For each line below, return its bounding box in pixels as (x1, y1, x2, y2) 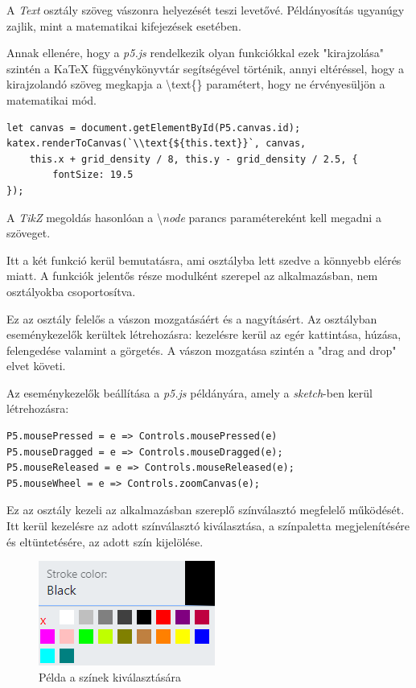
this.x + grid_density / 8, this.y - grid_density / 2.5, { (29, 153, 358, 165)
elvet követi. (6, 357, 66, 374)
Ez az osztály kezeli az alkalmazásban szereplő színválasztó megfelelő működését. (6, 501, 405, 518)
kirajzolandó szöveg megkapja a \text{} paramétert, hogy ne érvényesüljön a (6, 76, 385, 93)
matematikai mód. (6, 91, 97, 108)
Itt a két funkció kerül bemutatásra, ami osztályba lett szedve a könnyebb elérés (6, 251, 402, 268)
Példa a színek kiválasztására (39, 668, 182, 685)
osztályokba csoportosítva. (6, 282, 136, 299)
